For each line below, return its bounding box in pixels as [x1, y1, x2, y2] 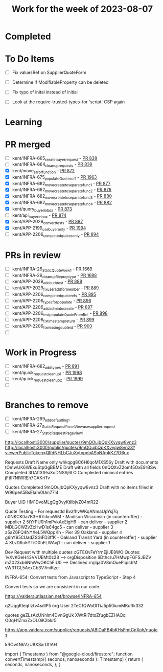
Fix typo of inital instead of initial [12, 89, 78, 95]
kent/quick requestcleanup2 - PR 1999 [12, 376, 83, 383]
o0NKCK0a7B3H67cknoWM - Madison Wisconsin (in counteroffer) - [5, 513, 143, 519]
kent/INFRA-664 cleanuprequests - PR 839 [12, 162, 93, 168]
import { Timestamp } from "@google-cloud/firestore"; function [5, 651, 133, 657]
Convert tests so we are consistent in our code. [5, 583, 101, 589]
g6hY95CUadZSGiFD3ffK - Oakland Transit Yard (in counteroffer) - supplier [5, 534, 158, 540]
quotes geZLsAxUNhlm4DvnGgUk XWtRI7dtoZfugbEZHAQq [5, 612, 126, 618]
